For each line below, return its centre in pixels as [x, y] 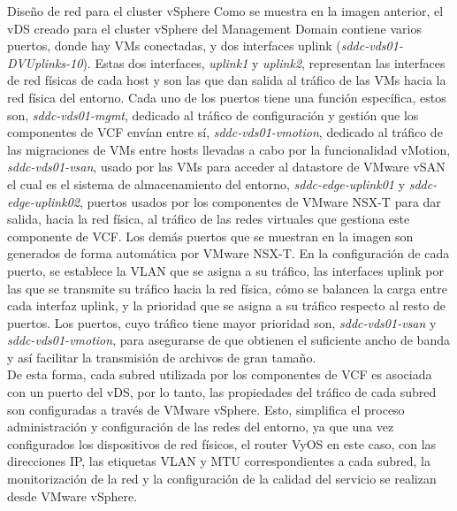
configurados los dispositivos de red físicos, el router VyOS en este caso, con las [222, 443]
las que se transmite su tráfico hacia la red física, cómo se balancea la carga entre [227, 288]
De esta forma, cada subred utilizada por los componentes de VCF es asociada [220, 374]
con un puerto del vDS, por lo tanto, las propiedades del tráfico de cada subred [222, 392]
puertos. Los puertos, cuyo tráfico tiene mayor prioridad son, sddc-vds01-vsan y [222, 322]
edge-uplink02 [43, 201]
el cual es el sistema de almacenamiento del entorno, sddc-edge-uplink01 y [206, 183]
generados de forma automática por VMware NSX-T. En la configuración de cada [228, 253]
